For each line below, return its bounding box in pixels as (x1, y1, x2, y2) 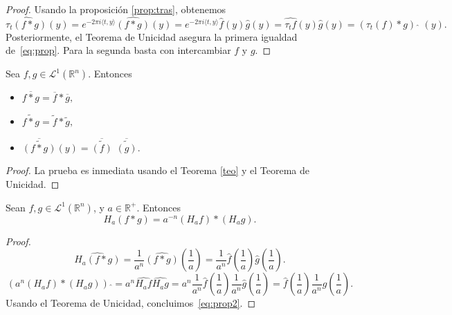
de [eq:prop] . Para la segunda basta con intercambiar (6, 43, 231, 57)
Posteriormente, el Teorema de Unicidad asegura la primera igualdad (6, 29, 298, 44)
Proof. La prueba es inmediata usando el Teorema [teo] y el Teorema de (6, 163, 310, 178)
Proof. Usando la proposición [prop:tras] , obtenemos (6, 2, 226, 16)
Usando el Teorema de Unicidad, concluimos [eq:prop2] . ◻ (6, 296, 256, 310)
